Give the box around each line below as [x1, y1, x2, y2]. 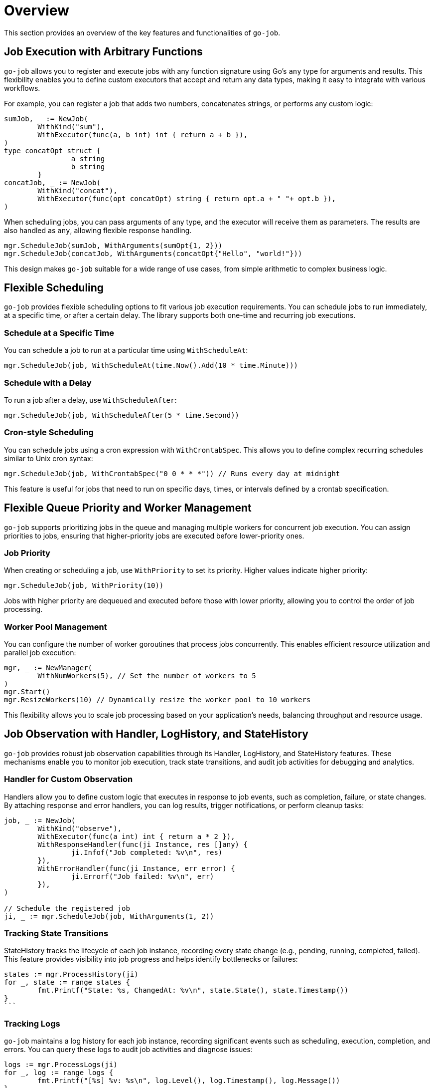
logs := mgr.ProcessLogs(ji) [4, 1061, 118, 1069]
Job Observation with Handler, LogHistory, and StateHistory [4, 728, 308, 741]
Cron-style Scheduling [4, 427, 94, 438]
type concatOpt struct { [4, 146, 101, 155]
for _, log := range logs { [4, 1069, 114, 1077]
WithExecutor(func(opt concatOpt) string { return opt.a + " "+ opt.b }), [37, 194, 336, 203]
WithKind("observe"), [37, 824, 122, 832]
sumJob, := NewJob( [4, 114, 88, 123]
